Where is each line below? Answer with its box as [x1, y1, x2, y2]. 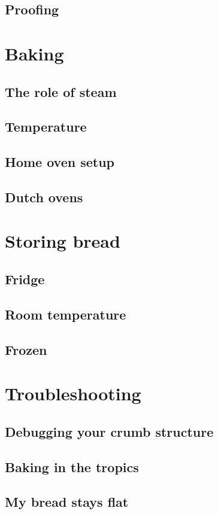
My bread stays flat [5, 492, 129, 511]
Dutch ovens [5, 187, 83, 206]
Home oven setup [5, 153, 115, 171]
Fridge [5, 270, 45, 288]
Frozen [5, 340, 47, 358]
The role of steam [5, 82, 117, 101]
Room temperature [5, 305, 126, 323]
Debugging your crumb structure [5, 422, 214, 440]
